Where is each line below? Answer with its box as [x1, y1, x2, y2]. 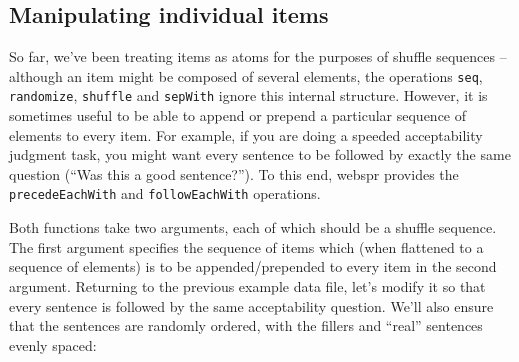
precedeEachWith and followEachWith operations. [9, 183, 321, 204]
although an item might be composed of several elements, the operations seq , [9, 65, 483, 86]
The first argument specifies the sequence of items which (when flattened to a [9, 236, 484, 257]
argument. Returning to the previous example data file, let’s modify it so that [9, 275, 486, 296]
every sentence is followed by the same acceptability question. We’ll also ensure [9, 295, 494, 316]
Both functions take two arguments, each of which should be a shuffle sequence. [9, 217, 497, 238]
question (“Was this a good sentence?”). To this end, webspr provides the [9, 163, 459, 184]
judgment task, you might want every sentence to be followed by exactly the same [9, 144, 511, 165]
